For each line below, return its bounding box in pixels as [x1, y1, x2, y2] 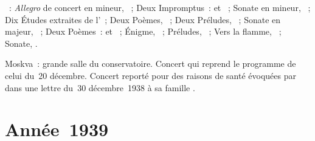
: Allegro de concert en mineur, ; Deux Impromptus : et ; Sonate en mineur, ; [9, 1, 311, 13]
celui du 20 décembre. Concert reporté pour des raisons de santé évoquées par [5, 69, 296, 81]
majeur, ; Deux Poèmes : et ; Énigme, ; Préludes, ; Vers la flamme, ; [5, 25, 282, 38]
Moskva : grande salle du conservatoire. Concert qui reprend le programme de [5, 57, 296, 70]
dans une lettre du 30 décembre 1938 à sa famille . [5, 81, 195, 94]
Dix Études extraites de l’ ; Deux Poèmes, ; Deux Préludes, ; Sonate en [5, 13, 281, 26]
